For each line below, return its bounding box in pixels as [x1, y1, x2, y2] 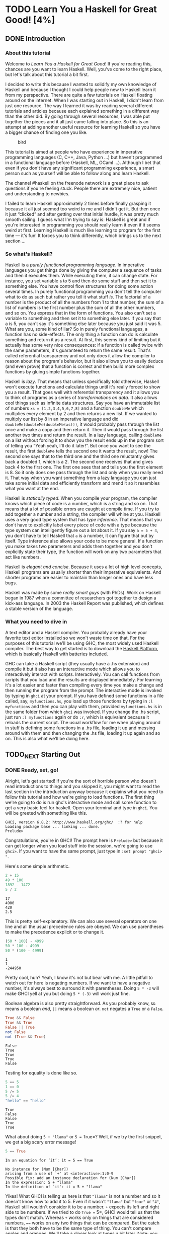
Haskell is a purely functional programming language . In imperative [5, 262, 145, 268]
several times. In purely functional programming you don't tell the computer [5, 288, 162, 295]
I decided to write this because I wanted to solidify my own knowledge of [5, 81, 157, 87]
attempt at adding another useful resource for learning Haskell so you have [5, 124, 161, 130]
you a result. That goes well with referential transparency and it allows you [5, 389, 159, 396]
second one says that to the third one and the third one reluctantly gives [5, 453, 155, 459]
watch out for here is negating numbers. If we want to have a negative [5, 980, 150, 986]
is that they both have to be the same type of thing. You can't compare [5, 1225, 152, 1231]
